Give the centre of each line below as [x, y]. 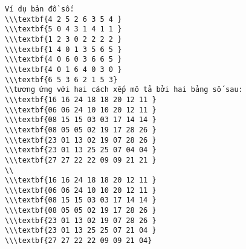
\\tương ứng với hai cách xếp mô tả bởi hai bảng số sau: [124, 90]
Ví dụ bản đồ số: [40, 9]
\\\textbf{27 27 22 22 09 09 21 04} [79, 241]
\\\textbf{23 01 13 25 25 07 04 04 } [81, 150]
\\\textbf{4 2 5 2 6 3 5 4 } [63, 19]
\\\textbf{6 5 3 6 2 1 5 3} [61, 79]
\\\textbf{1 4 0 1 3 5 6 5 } [63, 49]
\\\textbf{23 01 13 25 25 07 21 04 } [81, 231]
